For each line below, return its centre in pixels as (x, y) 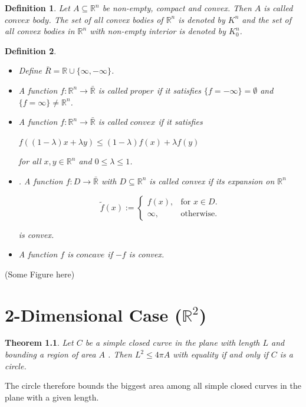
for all (30, 161)
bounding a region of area (50, 354)
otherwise (198, 214)
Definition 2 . (31, 50)
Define (30, 70)
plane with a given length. (52, 397)
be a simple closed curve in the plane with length (172, 343)
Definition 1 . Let (37, 8)
